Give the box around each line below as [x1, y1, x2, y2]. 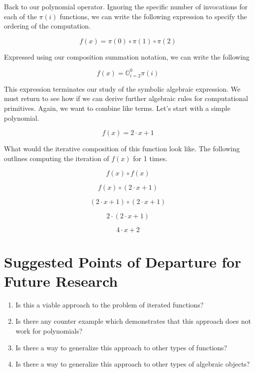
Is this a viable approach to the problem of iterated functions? [15, 299, 204, 309]
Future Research [4, 271, 118, 291]
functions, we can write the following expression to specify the [60, 11, 247, 21]
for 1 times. [133, 153, 168, 163]
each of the [4, 11, 37, 21]
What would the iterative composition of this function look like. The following [4, 143, 240, 154]
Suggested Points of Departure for [4, 251, 241, 271]
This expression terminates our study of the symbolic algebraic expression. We [4, 83, 241, 94]
